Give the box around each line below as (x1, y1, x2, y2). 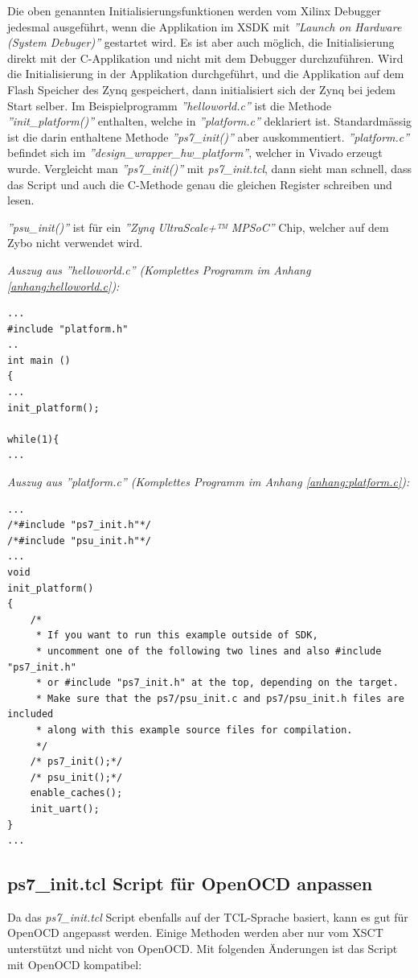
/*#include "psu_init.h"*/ (7, 534, 151, 547)
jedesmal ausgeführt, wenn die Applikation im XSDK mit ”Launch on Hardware (7, 18, 402, 35)
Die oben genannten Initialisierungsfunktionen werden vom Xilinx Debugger (7, 2, 382, 19)
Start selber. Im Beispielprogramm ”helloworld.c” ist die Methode (7, 97, 332, 113)
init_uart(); (30, 803, 100, 815)
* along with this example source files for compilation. (35, 724, 353, 736)
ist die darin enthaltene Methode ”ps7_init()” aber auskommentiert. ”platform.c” (7, 128, 410, 145)
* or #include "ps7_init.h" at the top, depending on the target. (35, 677, 399, 689)
